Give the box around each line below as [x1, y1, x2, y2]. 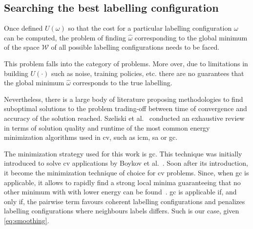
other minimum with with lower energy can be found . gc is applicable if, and [4, 187, 237, 197]
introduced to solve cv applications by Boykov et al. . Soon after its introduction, [4, 158, 248, 168]
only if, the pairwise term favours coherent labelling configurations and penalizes [4, 196, 245, 206]
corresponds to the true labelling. [73, 77, 172, 88]
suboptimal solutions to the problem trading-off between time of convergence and [4, 103, 247, 114]
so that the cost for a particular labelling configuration [68, 23, 232, 33]
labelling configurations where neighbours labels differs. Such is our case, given [4, 206, 239, 216]
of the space [4, 42, 40, 52]
